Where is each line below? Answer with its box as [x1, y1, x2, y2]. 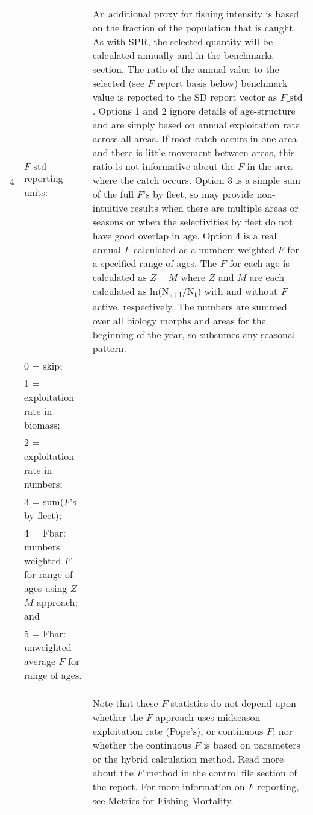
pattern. [92, 341, 126, 356]
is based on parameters [203, 738, 300, 752]
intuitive [92, 201, 128, 215]
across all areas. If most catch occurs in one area [92, 131, 297, 145]
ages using [24, 581, 67, 596]
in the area [247, 159, 293, 173]
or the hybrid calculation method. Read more [92, 752, 284, 766]
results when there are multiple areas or [131, 201, 299, 215]
